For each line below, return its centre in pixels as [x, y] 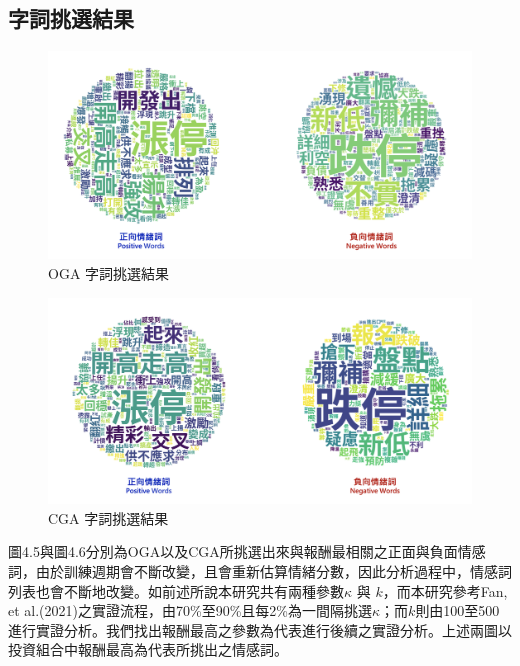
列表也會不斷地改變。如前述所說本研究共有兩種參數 [176, 590]
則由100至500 [457, 610]
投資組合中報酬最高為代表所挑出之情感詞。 [148, 649]
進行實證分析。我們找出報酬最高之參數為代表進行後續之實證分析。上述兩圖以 [260, 629]
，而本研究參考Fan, [445, 590]
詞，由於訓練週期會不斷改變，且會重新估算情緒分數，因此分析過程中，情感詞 [260, 571]
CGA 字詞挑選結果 [108, 517]
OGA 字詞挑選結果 [109, 273]
